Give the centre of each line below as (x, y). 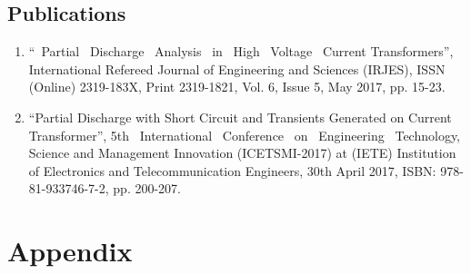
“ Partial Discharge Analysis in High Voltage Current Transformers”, (241, 51)
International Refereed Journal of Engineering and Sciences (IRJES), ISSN (237, 68)
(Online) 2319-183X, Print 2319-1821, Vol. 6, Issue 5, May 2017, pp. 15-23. (237, 87)
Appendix (70, 251)
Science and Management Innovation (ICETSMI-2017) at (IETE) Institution (242, 153)
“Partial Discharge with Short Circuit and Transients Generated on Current (240, 117)
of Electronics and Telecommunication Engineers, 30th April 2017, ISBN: (232, 170)
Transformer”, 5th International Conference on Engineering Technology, (245, 135)
